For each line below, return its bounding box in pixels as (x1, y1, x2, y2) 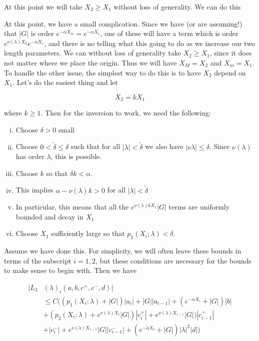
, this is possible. (50, 151, 102, 161)
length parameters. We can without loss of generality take (4, 47, 181, 58)
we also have (145, 141, 183, 151)
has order (15, 151, 44, 161)
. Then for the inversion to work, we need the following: (40, 107, 211, 118)
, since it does (209, 47, 252, 58)
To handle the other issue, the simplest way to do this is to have (4, 67, 201, 77)
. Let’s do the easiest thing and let (12, 77, 118, 87)
